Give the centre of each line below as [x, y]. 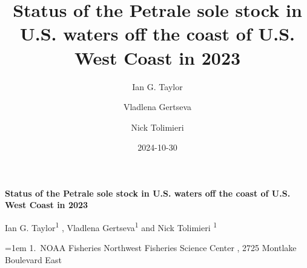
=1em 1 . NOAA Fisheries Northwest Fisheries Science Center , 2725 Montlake [151, 248]
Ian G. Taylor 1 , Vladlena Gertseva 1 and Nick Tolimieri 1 [111, 227]
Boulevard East [33, 259]
